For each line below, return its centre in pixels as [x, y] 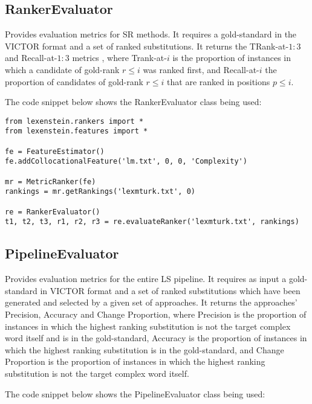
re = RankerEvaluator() [53, 212]
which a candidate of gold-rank [62, 69]
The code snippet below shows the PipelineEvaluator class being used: [135, 393]
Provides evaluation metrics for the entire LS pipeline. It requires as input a [146, 279]
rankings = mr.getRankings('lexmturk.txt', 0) [100, 192]
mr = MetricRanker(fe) [50, 181]
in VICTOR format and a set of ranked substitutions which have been [170, 290]
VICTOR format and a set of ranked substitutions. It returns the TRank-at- [147, 46]
